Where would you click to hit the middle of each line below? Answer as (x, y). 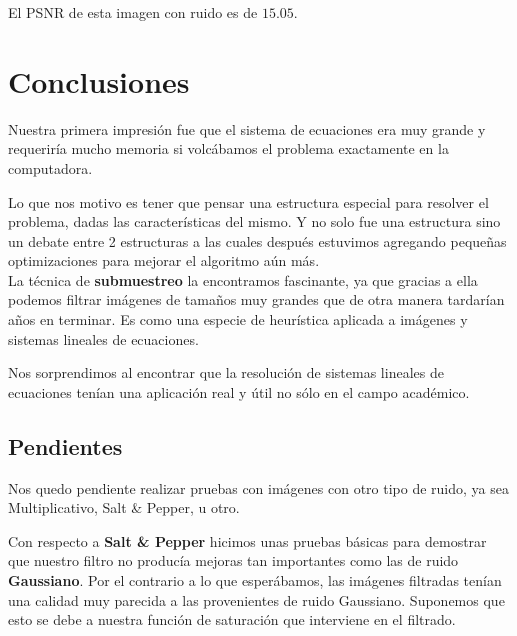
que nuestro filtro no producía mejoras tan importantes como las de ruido (233, 560)
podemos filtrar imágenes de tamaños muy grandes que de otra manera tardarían (256, 299)
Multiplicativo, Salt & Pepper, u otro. (124, 507)
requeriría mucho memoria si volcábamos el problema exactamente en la (228, 148)
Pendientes (65, 445)
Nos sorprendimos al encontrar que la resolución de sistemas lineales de (226, 372)
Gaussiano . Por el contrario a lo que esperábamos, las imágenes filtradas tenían (255, 580)
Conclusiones (99, 80)
